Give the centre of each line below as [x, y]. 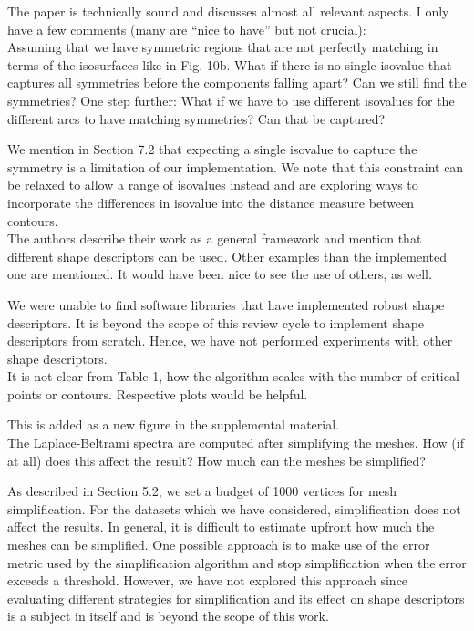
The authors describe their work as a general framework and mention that [215, 238]
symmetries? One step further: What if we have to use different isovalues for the [231, 100]
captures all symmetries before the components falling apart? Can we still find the [237, 83]
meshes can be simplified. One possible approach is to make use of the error [219, 545]
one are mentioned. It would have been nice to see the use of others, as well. [220, 274]
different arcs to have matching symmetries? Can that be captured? [196, 118]
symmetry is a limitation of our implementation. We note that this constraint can [236, 166]
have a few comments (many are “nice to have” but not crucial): [187, 29]
